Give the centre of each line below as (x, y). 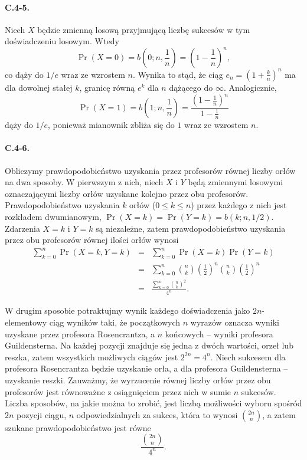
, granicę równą (107, 87)
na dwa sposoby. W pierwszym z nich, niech (84, 182)
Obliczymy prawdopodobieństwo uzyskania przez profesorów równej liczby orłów (150, 170)
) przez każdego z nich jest (239, 205)
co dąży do (24, 74)
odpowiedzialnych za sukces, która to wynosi (157, 414)
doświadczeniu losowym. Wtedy (62, 41)
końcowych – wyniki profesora (219, 333)
